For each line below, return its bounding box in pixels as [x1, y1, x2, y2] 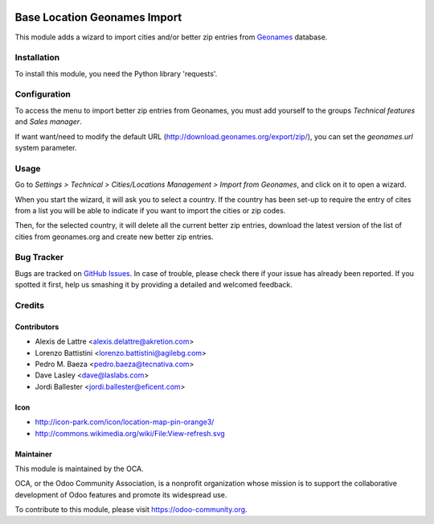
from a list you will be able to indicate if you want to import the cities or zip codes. [14, 205, 286, 215]
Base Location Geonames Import [14, 10, 182, 24]
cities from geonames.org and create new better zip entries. [14, 232, 214, 241]
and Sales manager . [14, 117, 82, 126]
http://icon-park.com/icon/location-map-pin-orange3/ [35, 417, 215, 427]
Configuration [14, 89, 72, 100]
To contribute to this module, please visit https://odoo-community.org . [14, 505, 248, 514]
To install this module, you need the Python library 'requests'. [14, 68, 218, 78]
